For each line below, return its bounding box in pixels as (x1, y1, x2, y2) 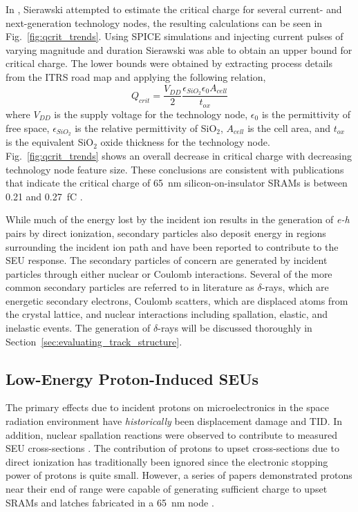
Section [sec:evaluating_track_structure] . (6, 334, 182, 348)
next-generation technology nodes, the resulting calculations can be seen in (6, 15, 323, 30)
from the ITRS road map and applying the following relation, (6, 69, 266, 84)
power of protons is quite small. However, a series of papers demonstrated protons (6, 468, 352, 482)
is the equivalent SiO (6, 135, 94, 149)
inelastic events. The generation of (6, 321, 151, 335)
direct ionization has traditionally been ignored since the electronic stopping (6, 454, 328, 468)
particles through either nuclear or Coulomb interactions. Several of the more (6, 266, 332, 281)
